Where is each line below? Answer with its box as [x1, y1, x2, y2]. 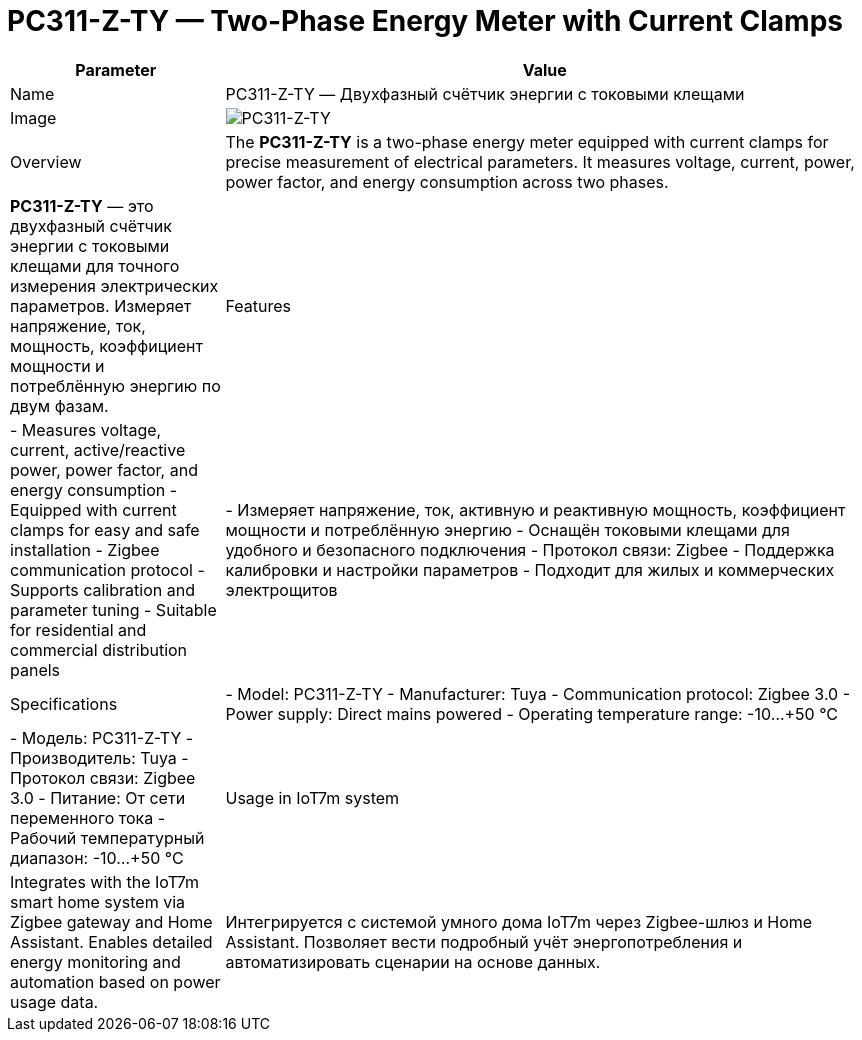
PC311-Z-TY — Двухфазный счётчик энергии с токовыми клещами [225, 83, 745, 104]
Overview [10, 151, 82, 172]
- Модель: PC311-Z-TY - [10, 727, 194, 748]
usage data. [10, 991, 99, 1012]
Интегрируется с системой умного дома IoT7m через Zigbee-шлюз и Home [225, 911, 813, 932]
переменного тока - [10, 807, 166, 828]
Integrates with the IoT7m [10, 871, 199, 892]
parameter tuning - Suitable [10, 599, 217, 620]
